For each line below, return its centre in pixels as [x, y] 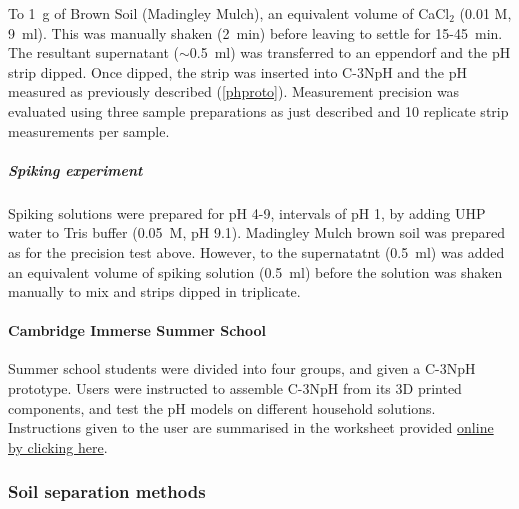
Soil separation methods [107, 491]
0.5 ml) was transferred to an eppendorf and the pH [350, 52]
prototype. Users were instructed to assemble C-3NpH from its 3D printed [235, 388]
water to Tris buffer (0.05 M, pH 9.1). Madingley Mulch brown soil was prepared [257, 232]
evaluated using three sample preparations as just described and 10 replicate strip [258, 110]
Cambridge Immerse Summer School [137, 330]
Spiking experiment [75, 169]
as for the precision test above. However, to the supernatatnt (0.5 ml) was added [256, 251]
